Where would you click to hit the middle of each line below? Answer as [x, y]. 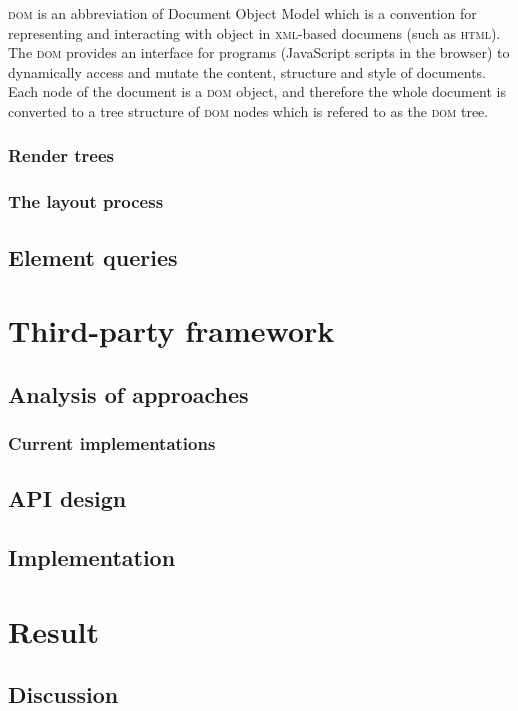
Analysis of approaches [128, 393]
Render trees [61, 155]
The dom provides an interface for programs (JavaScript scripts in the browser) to [259, 52]
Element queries [93, 256]
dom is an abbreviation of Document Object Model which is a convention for [242, 13]
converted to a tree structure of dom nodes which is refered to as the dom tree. [248, 110]
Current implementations [112, 443]
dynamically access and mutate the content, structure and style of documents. [247, 71]
